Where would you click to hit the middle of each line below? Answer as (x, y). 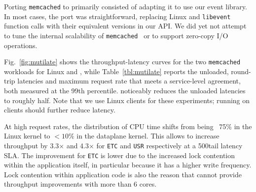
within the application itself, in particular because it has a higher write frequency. (128, 165)
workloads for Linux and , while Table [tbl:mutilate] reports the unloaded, (116, 71)
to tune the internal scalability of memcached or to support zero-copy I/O (116, 35)
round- (241, 71)
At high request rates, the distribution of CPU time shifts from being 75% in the (128, 126)
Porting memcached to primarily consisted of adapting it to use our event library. (126, 6)
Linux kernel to (27, 136)
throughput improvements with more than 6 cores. (80, 184)
